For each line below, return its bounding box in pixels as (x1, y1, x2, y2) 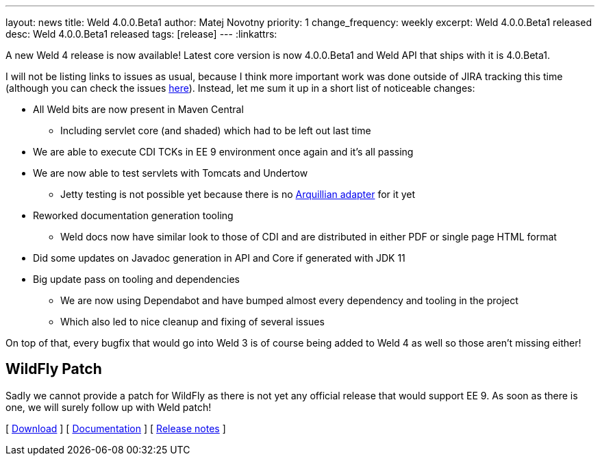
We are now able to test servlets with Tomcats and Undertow (33, 167, 308, 179)
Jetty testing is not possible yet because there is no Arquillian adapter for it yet (60, 188, 416, 200)
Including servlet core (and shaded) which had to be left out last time (60, 125, 371, 136)
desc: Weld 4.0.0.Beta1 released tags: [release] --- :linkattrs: (5, 28, 277, 40)
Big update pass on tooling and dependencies (33, 273, 240, 285)
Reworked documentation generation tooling (33, 210, 234, 221)
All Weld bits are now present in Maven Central (33, 103, 244, 115)
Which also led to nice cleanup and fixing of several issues (60, 316, 325, 327)
